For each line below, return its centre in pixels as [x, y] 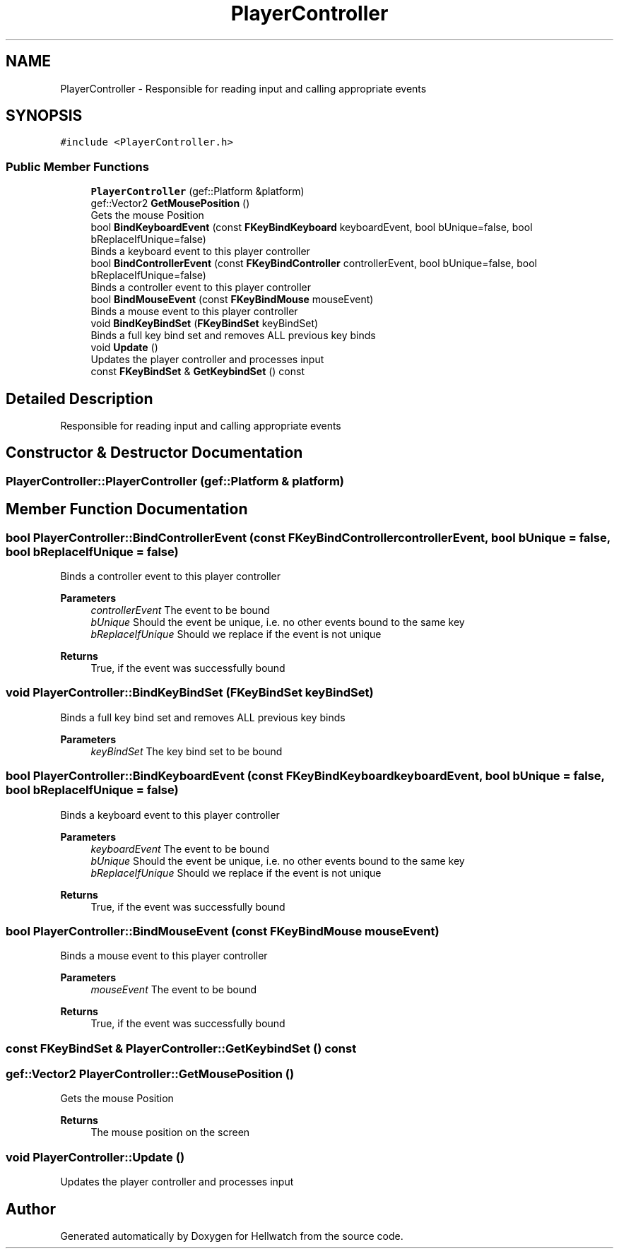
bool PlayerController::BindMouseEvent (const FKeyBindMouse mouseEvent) [223, 931]
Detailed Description [79, 398]
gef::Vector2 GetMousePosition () [170, 203]
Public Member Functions [77, 166]
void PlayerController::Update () [95, 1157]
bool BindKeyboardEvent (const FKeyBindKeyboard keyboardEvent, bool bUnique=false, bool [312, 227]
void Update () [124, 348]
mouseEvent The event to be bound [174, 990]
